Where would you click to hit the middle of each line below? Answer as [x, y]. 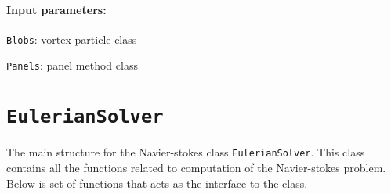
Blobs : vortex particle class [72, 39]
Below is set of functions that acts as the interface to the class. [157, 183]
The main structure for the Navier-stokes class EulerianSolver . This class [186, 152]
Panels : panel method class [72, 65]
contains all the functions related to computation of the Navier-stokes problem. [196, 168]
